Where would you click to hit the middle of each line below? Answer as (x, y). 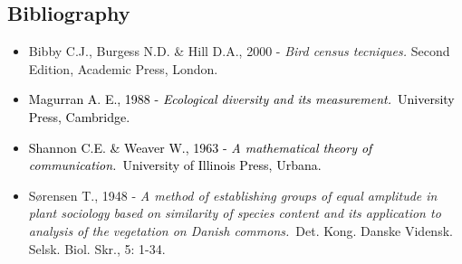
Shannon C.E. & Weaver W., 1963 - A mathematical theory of (200, 147)
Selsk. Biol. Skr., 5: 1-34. (97, 248)
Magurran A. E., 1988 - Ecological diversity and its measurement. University (241, 99)
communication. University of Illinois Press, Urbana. (175, 165)
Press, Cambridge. (79, 116)
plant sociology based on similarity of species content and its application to (235, 213)
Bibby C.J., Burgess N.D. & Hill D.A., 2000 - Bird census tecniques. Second (239, 51)
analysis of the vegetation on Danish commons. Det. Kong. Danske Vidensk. (241, 230)
